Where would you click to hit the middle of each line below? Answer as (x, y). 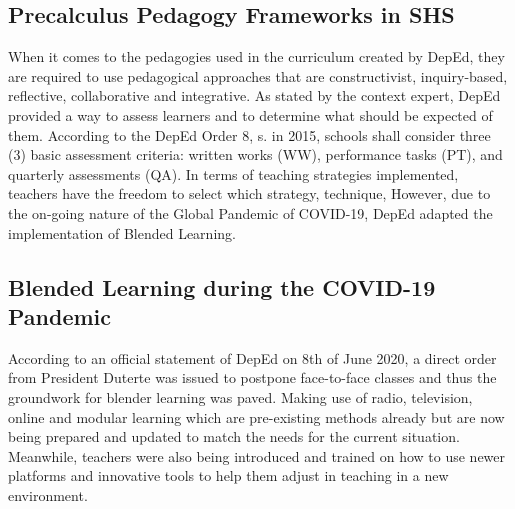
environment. (48, 494)
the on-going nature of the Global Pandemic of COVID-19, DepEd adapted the (250, 212)
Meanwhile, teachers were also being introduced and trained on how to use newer (257, 455)
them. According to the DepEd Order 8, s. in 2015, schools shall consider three (249, 134)
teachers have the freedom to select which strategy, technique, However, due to (249, 193)
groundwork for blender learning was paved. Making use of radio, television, (240, 396)
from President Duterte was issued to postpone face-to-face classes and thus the (252, 377)
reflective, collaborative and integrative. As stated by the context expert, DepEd (254, 95)
